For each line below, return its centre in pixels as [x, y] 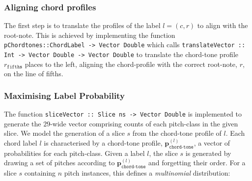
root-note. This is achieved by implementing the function [90, 35]
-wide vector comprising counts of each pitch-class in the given [144, 123]
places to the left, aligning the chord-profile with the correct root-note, [131, 64]
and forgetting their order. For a [197, 163]
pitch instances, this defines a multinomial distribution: [147, 173]
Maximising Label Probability [64, 95]
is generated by [208, 153]
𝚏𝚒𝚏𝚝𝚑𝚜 [15, 67]
